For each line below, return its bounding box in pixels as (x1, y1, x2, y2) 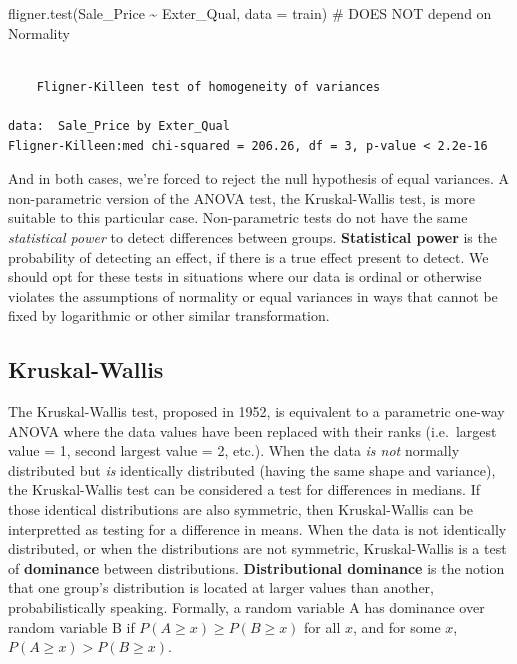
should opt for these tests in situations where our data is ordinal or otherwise (8, 266, 482, 287)
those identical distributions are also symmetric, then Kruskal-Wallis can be (8, 499, 474, 520)
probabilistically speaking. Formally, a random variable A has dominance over (8, 597, 485, 618)
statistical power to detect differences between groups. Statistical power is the (8, 226, 497, 247)
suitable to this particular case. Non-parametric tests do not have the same (8, 207, 468, 228)
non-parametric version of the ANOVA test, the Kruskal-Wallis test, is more (8, 187, 475, 208)
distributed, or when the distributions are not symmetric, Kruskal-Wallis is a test (8, 538, 507, 559)
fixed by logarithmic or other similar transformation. (8, 305, 330, 326)
